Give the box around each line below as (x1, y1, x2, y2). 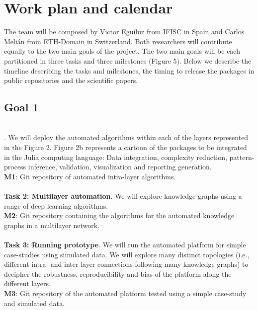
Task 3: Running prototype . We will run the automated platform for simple (4, 239, 246, 250)
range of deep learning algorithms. (4, 200, 108, 211)
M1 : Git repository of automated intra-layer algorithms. (4, 171, 176, 181)
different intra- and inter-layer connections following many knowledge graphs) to (4, 259, 249, 269)
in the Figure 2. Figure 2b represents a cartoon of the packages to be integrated (4, 142, 247, 153)
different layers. (4, 278, 51, 289)
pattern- (229, 152, 255, 162)
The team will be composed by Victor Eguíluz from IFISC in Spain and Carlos (4, 26, 245, 37)
